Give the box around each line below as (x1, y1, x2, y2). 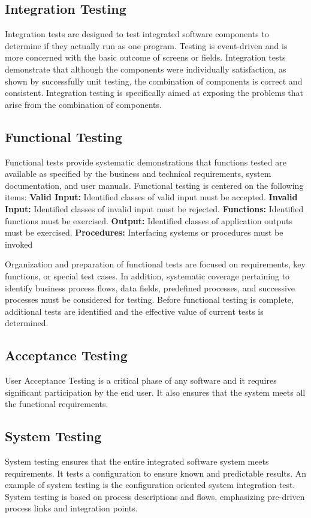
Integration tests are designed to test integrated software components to (5, 28, 269, 40)
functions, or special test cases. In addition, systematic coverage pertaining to (5, 269, 290, 282)
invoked (5, 237, 33, 250)
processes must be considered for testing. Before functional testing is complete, (5, 293, 294, 306)
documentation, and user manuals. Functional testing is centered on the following (5, 179, 304, 191)
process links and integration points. (5, 502, 138, 514)
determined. (5, 317, 49, 329)
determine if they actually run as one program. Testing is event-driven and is (5, 39, 288, 52)
